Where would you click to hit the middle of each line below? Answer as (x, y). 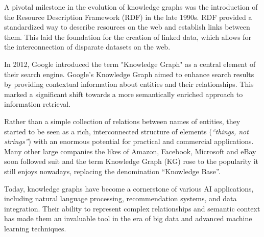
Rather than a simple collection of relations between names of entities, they (122, 121)
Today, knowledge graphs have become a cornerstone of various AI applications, (129, 188)
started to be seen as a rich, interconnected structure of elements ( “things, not (126, 131)
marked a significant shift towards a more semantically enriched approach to (124, 94)
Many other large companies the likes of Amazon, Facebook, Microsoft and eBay (130, 151)
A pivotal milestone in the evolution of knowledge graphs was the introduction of (131, 7)
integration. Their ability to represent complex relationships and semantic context (132, 208)
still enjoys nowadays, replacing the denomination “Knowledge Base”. (112, 171)
